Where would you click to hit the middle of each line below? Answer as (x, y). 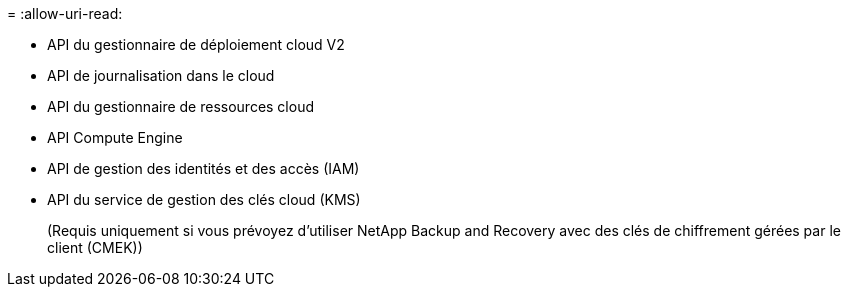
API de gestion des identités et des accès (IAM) (203, 168)
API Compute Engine (115, 137)
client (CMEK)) (95, 247)
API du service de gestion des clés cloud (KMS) (204, 199)
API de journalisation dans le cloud (161, 75)
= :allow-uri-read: (65, 13)
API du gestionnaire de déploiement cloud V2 (196, 44)
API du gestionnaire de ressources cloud (181, 106)
